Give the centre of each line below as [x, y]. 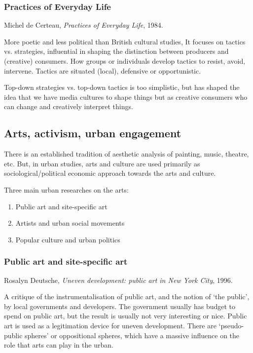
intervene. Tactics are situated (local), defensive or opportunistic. [103, 70]
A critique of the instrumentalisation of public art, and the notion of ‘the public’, [127, 296]
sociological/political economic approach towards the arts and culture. [110, 173]
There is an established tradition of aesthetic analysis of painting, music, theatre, [126, 154]
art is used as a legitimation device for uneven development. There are [110, 325]
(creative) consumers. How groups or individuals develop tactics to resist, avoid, [125, 61]
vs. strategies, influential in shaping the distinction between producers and [116, 51]
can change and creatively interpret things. [69, 106]
